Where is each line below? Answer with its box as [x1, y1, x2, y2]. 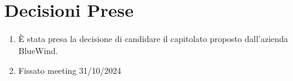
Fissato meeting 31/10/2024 [18, 64, 121, 77]
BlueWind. [18, 44, 58, 56]
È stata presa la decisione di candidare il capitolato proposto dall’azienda [18, 32, 288, 45]
